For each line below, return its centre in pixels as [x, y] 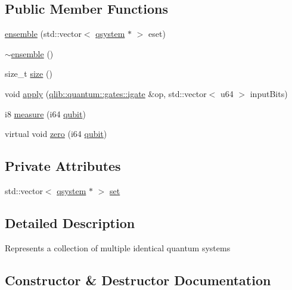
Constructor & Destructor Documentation [138, 280]
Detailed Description [70, 222]
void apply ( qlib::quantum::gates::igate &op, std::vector [106, 93]
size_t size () [29, 74]
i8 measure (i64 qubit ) [45, 113]
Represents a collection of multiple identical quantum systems [118, 247]
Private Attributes [63, 166]
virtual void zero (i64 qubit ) [56, 134]
